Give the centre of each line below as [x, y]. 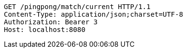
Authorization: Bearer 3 [51, 22]
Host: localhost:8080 [45, 30]
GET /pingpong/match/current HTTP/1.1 [77, 7]
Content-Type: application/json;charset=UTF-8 [93, 14]
